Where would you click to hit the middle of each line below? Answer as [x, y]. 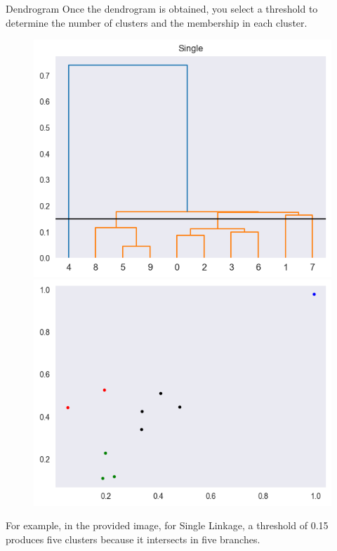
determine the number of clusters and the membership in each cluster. [157, 22]
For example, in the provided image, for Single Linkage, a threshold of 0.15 [167, 525]
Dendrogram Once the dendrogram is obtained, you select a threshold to [162, 8]
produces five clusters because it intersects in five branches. [133, 539]
